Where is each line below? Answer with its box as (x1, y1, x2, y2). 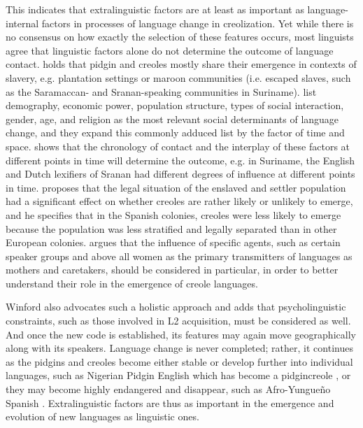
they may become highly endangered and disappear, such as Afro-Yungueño (6, 382, 331, 397)
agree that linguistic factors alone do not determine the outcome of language (6, 43, 334, 57)
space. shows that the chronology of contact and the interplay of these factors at (6, 138, 350, 153)
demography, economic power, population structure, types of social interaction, (6, 98, 344, 113)
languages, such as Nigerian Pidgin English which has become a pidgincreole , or (6, 368, 351, 383)
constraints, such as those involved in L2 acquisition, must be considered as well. (6, 313, 351, 328)
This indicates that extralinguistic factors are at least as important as (6, 2, 304, 16)
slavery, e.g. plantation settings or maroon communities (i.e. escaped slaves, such (6, 70, 351, 85)
